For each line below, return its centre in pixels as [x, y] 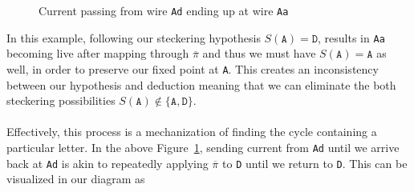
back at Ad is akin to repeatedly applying [108, 163]
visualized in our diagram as [76, 179]
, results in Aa [351, 37]
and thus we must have [259, 53]
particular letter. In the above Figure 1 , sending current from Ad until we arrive [203, 147]
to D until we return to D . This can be [315, 163]
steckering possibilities [61, 100]
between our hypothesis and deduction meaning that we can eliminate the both [201, 84]
